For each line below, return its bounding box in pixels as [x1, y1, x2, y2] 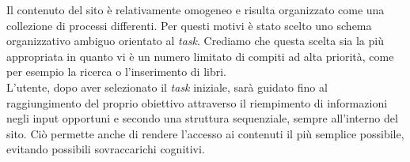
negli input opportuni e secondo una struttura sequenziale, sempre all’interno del [6, 110, 398, 126]
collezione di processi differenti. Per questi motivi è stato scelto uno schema [6, 17, 372, 33]
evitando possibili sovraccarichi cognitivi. [6, 141, 205, 157]
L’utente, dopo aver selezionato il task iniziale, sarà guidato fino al [6, 78, 328, 95]
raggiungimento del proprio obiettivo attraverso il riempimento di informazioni [6, 94, 388, 111]
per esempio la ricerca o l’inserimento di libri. [6, 63, 227, 80]
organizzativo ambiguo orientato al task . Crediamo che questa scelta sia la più [6, 32, 384, 49]
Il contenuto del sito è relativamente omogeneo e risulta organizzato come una [6, 2, 385, 17]
